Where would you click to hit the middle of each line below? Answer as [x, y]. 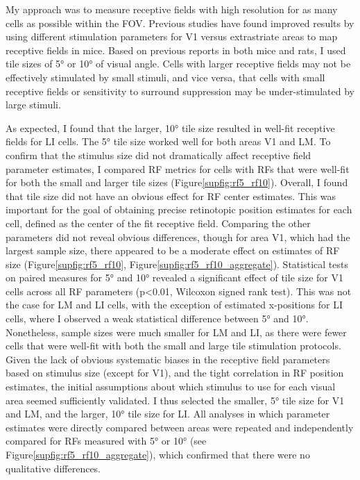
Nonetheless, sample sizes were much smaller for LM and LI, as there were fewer [176, 332]
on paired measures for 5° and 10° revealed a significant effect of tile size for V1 [174, 278]
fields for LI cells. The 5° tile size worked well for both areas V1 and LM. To [168, 141]
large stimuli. [33, 105]
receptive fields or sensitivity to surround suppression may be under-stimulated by [180, 91]
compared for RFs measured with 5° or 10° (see [106, 441]
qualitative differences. [53, 468]
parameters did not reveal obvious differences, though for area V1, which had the [178, 237]
